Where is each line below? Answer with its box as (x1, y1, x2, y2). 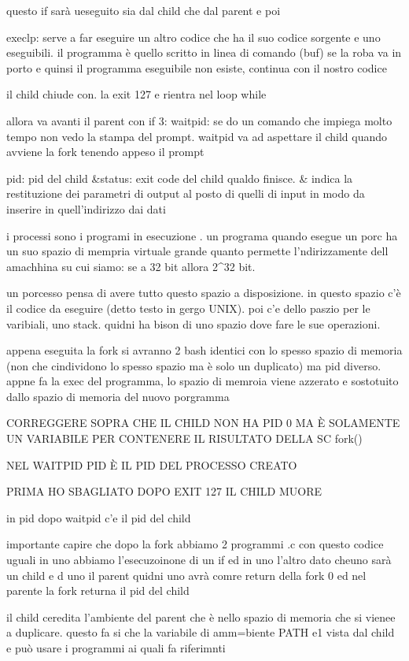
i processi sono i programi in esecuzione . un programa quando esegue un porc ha (6, 227, 398, 243)
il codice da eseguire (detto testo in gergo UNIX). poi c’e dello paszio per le (6, 299, 370, 316)
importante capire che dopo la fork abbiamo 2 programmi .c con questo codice (6, 536, 384, 552)
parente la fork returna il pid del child (6, 582, 190, 599)
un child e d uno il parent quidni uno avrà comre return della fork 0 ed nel (6, 566, 367, 583)
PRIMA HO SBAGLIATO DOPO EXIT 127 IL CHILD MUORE (6, 483, 322, 499)
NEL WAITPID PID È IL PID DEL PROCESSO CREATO (6, 456, 297, 473)
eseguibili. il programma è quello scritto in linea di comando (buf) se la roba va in (6, 44, 402, 61)
